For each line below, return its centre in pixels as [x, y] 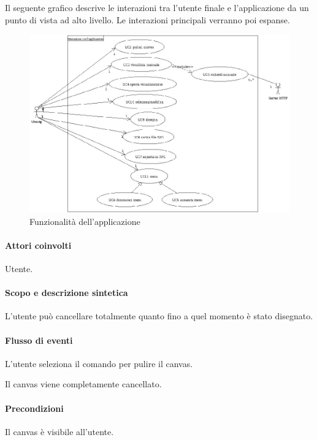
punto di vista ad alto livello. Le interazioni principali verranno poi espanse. [147, 19]
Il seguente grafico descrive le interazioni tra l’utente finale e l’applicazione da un [157, 7]
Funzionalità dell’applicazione [85, 221]
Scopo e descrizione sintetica [67, 293]
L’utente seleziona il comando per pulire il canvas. [99, 363]
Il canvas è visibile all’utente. [59, 431]
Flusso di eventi [39, 340]
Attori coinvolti [38, 245]
